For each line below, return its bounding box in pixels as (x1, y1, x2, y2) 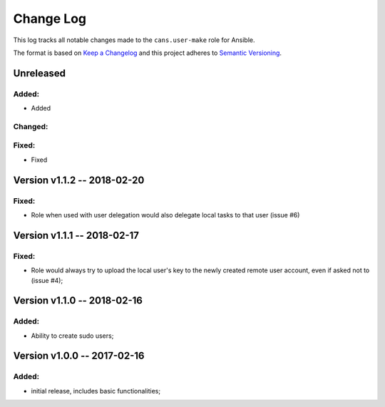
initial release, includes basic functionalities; (31, 386, 160, 395)
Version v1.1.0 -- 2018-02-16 (13, 294, 143, 306)
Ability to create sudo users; (31, 331, 114, 340)
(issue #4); (31, 276, 63, 284)
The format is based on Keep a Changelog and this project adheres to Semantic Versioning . (13, 48, 282, 57)
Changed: (13, 121, 48, 131)
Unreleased (13, 67, 66, 79)
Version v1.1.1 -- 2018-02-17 (13, 229, 139, 242)
